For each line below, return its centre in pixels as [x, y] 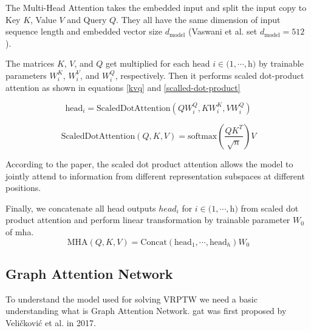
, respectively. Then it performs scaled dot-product [210, 75]
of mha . [20, 231]
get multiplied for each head [158, 63]
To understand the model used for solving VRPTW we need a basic [132, 299]
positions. [23, 188]
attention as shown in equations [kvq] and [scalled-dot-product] [123, 88]
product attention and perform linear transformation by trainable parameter [148, 220]
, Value [43, 19]
